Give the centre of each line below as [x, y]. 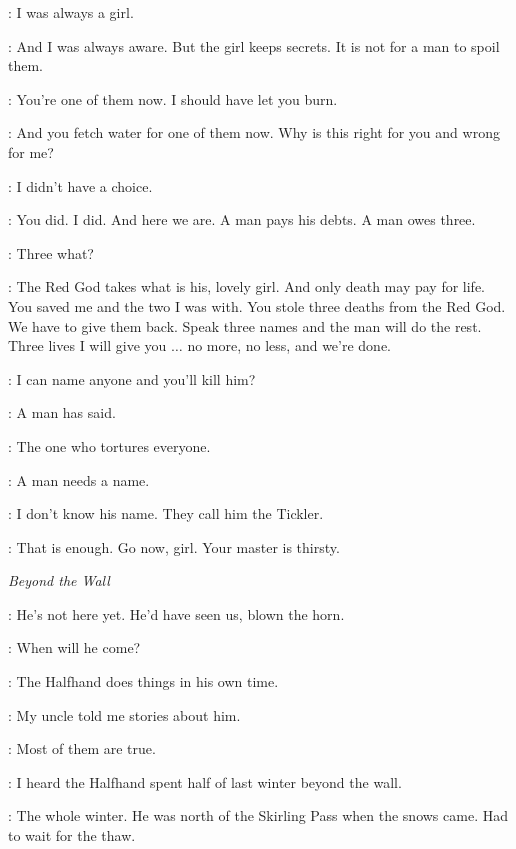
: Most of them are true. [82, 748]
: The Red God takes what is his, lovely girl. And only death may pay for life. [246, 286]
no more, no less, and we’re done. [289, 345]
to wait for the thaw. [72, 835]
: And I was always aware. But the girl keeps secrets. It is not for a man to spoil [254, 45]
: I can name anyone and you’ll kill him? [132, 378]
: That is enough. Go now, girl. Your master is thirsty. [174, 546]
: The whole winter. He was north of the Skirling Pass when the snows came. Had [258, 815]
